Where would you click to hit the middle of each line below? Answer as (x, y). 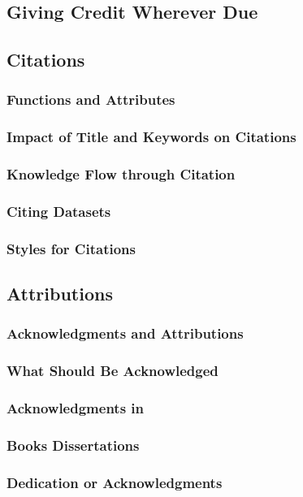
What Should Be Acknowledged (113, 371)
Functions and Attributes (91, 99)
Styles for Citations (71, 248)
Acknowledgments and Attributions (125, 333)
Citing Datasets (59, 212)
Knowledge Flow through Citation (121, 174)
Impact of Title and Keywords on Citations (151, 137)
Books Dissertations (73, 445)
